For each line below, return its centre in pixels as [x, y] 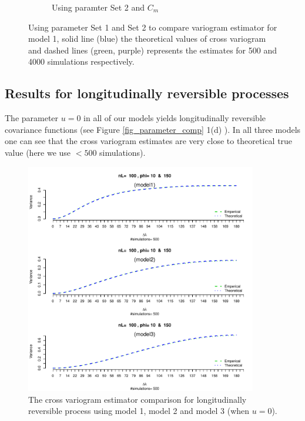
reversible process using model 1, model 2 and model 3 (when [139, 411]
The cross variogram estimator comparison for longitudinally [138, 399]
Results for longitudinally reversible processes [147, 93]
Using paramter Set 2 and [98, 7]
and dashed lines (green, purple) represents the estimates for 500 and [152, 50]
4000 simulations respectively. [81, 61]
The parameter [32, 118]
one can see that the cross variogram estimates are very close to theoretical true [149, 141]
